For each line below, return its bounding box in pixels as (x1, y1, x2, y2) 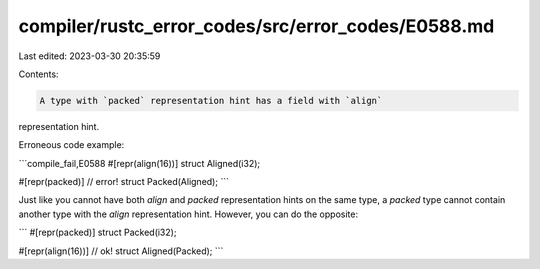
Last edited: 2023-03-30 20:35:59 (18, 50, 161, 62)
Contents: (18, 68, 59, 80)
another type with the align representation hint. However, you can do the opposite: (18, 208, 359, 220)
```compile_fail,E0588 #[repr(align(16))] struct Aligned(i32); (18, 157, 261, 169)
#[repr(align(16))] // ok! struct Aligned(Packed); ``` (18, 245, 224, 257)
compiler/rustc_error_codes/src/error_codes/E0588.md (18, 15, 495, 37)
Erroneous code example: (18, 139, 125, 151)
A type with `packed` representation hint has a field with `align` (39, 95, 383, 106)
